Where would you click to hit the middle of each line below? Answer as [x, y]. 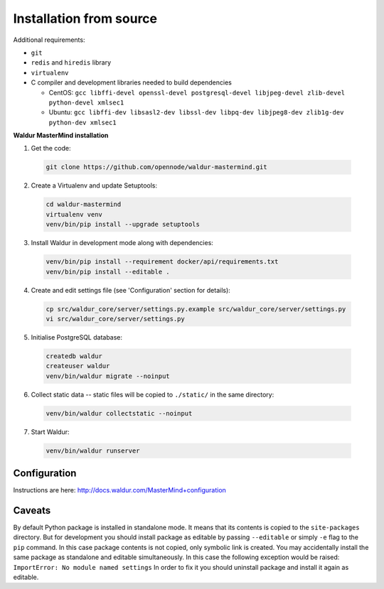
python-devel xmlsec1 [86, 102]
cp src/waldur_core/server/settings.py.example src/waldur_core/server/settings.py [196, 309]
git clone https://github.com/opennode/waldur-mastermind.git [156, 167]
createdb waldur [74, 356]
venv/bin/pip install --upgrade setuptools [123, 225]
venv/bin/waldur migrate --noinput [108, 376]
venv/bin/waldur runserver [93, 450]
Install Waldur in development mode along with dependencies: [122, 243]
